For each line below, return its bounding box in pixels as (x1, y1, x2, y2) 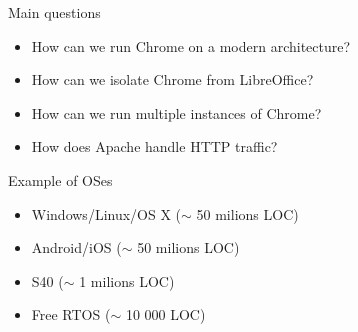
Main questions (8, 2, 101, 22)
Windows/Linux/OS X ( (31, 203, 182, 224)
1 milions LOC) (79, 270, 175, 291)
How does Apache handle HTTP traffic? (31, 136, 278, 157)
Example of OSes (8, 169, 113, 190)
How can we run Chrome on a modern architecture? (31, 35, 351, 56)
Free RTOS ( (31, 304, 111, 325)
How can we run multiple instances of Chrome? (31, 102, 322, 123)
